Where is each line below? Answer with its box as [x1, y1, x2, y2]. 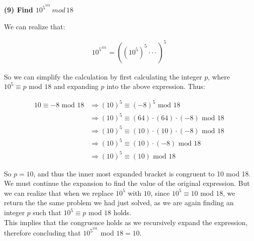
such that [33, 207, 62, 217]
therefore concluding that [4, 228, 81, 238]
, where [208, 71, 230, 81]
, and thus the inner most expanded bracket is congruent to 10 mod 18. [33, 168, 251, 178]
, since [151, 187, 170, 198]
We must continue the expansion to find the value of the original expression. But [4, 178, 250, 188]
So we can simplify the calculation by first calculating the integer [4, 71, 202, 81]
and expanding [54, 81, 99, 91]
